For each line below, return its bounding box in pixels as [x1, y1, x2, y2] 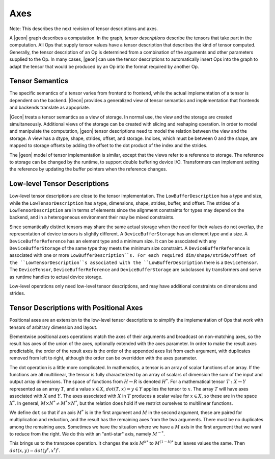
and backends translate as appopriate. [9, 105, 90, 111]
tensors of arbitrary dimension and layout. [9, 324, 98, 330]
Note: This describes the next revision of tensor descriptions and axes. [9, 26, 158, 32]
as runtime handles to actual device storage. [9, 274, 103, 280]
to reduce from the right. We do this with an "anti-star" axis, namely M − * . [9, 430, 165, 437]
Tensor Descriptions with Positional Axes [9, 304, 143, 312]
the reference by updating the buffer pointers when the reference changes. [9, 166, 168, 172]
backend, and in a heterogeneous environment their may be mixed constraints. [9, 214, 175, 221]
